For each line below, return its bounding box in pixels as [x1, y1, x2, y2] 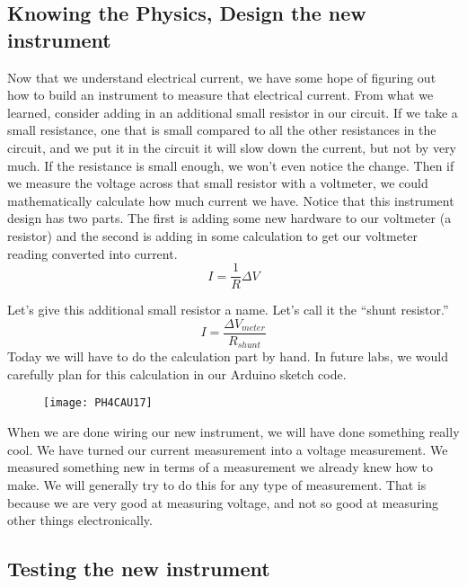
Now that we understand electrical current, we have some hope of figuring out [7, 67, 436, 86]
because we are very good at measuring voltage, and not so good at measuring [7, 493, 438, 511]
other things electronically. [7, 511, 153, 529]
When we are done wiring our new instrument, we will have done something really [7, 422, 460, 441]
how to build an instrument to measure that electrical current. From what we [7, 85, 434, 104]
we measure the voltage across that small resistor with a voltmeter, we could [7, 173, 428, 192]
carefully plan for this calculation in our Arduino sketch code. [7, 364, 347, 383]
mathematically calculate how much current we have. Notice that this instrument [7, 191, 454, 209]
